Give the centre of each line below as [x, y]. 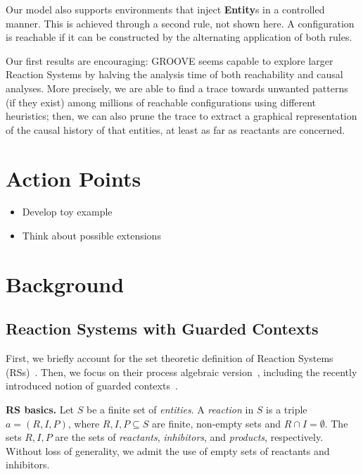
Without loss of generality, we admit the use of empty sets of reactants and [168, 450]
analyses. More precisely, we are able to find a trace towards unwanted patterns [177, 88]
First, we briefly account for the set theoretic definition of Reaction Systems [170, 358]
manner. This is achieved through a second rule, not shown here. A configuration [180, 23]
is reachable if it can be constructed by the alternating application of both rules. [179, 37]
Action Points [74, 178]
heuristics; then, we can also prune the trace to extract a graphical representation [181, 116]
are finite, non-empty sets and [217, 423]
